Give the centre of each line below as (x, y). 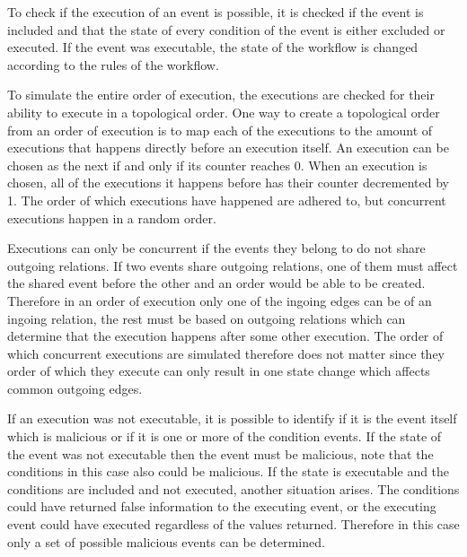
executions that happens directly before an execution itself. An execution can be (228, 148)
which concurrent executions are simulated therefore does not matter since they (226, 353)
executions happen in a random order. (112, 218)
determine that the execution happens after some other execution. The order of (225, 336)
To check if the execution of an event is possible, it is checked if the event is (216, 12)
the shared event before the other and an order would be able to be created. (216, 283)
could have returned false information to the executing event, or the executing (222, 506)
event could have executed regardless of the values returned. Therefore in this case (233, 524)
